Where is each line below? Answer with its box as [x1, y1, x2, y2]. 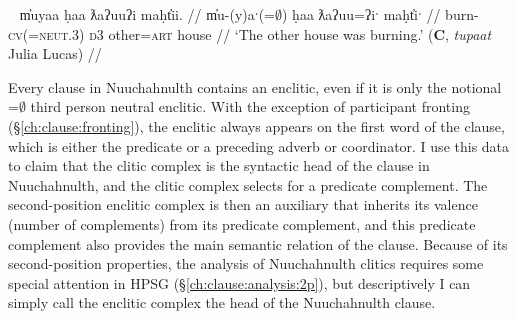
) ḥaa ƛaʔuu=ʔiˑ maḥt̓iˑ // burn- [281, 4, 479, 24]
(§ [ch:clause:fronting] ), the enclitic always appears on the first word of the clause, [8, 115, 505, 136]
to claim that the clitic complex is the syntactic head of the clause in [8, 155, 430, 176]
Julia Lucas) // [8, 43, 102, 64]
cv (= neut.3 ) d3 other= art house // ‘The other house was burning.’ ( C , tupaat [8, 23, 492, 44]
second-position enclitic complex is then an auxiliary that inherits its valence [8, 194, 478, 215]
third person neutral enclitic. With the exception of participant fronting [30, 96, 470, 117]
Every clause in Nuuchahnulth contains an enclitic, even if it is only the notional [8, 76, 502, 97]
